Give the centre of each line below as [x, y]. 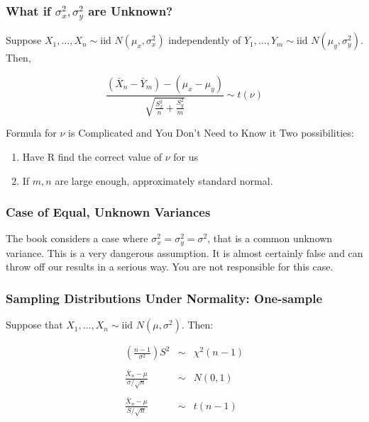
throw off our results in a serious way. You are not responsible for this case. [170, 267]
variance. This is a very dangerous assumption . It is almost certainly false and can [184, 252]
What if [28, 10]
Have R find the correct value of [92, 156]
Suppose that [34, 325]
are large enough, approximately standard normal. [164, 180]
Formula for [31, 133]
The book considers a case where [77, 238]
